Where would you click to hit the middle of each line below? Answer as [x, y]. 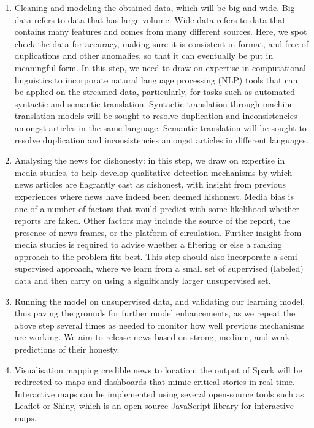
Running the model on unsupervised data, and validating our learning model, [160, 301]
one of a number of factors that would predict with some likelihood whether [157, 208]
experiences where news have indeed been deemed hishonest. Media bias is [154, 196]
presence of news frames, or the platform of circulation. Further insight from [158, 232]
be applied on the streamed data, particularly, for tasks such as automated [155, 92]
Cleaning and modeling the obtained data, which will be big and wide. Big [155, 7]
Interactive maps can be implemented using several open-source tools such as [159, 393]
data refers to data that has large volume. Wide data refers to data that [150, 19]
